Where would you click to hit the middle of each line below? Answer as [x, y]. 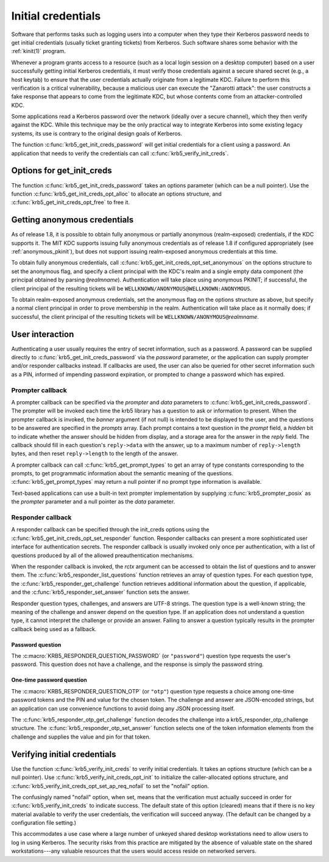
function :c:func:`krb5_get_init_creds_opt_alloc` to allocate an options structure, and [116, 194]
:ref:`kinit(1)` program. [39, 51]
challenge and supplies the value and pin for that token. [81, 737]
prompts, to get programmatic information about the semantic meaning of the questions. [122, 473]
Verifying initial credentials [64, 754]
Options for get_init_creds [62, 171]
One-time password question [49, 680]
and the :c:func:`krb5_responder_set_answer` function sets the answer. [101, 592]
